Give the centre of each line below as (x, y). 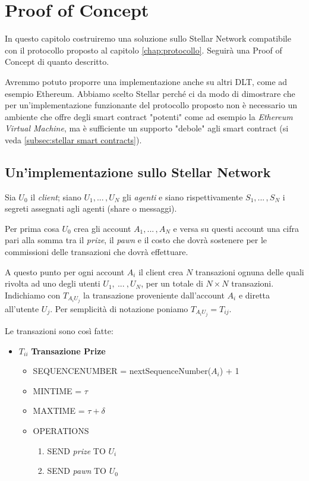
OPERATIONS (61, 430)
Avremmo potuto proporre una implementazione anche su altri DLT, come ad (146, 81)
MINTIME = (57, 390)
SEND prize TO (76, 450)
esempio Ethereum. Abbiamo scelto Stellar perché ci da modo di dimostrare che (150, 93)
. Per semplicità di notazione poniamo (119, 308)
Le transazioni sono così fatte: (59, 331)
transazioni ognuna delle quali (250, 271)
